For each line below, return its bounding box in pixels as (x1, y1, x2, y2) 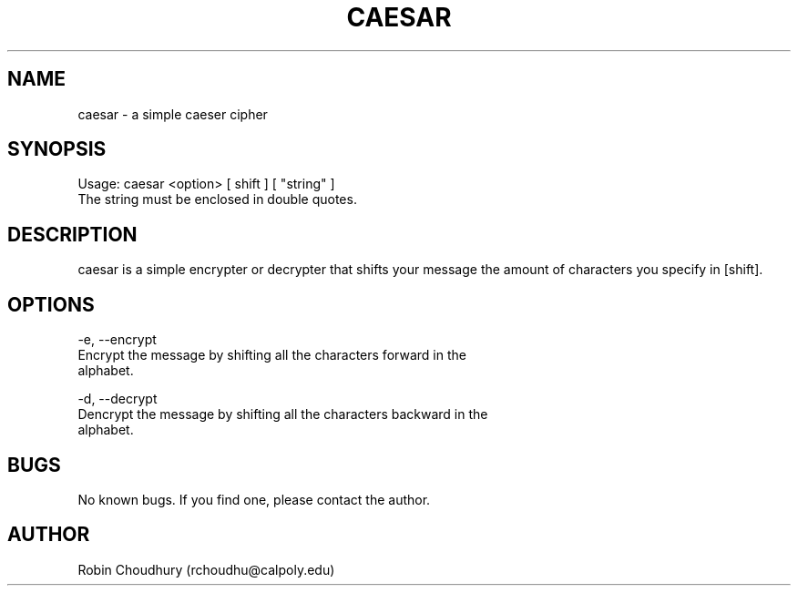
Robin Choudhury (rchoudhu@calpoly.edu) (77, 561, 335, 578)
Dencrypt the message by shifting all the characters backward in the (77, 406, 488, 423)
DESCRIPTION (7, 222, 138, 246)
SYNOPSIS (7, 138, 107, 161)
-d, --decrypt (77, 391, 158, 407)
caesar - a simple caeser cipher (77, 106, 268, 122)
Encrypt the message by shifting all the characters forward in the (77, 347, 466, 363)
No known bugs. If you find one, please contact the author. (77, 491, 431, 507)
